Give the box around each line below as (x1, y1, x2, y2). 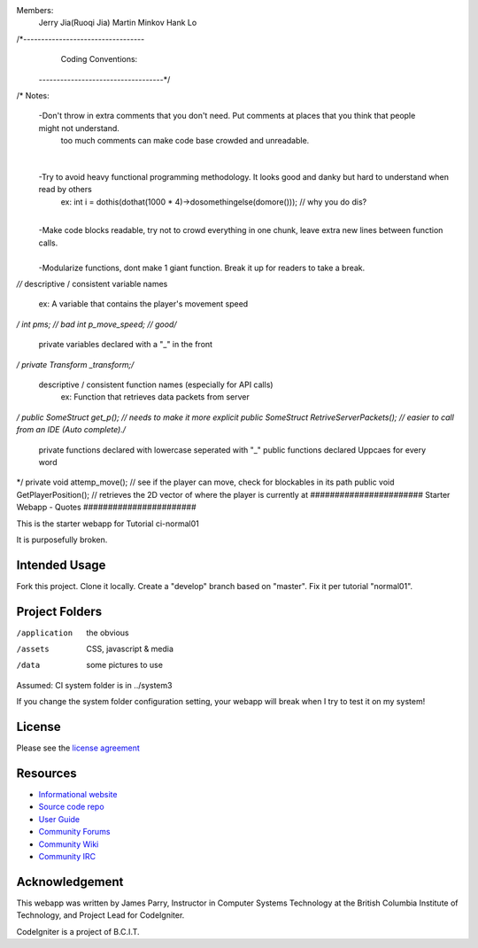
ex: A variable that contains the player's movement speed (38, 299, 249, 309)
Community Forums (38, 827, 111, 837)
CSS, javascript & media (86, 643, 174, 655)
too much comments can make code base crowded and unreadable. (60, 136, 310, 146)
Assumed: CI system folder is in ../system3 (16, 680, 173, 690)
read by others (38, 184, 92, 195)
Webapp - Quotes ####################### (16, 501, 197, 513)
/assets (16, 644, 50, 655)
